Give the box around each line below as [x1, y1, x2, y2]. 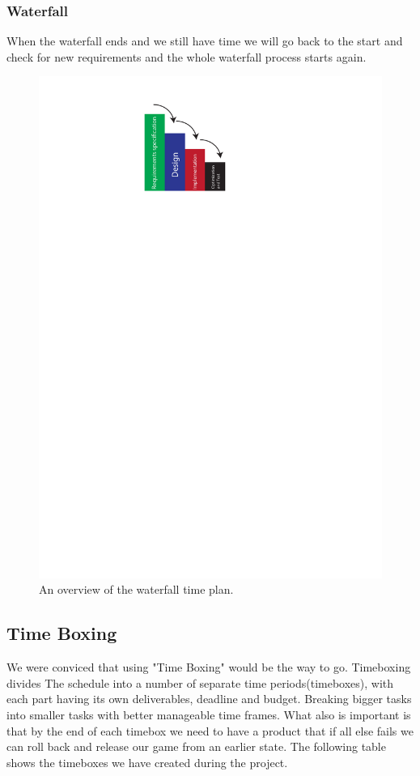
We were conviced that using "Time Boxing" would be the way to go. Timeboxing [6, 659, 411, 676]
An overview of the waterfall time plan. [39, 581, 234, 598]
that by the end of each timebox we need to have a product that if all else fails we [6, 722, 414, 739]
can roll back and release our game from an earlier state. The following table [6, 738, 386, 755]
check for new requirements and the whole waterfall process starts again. [6, 48, 367, 65]
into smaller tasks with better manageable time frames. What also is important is [6, 706, 411, 723]
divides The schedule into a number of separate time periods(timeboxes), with [6, 674, 394, 691]
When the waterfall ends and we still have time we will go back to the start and [6, 32, 403, 49]
